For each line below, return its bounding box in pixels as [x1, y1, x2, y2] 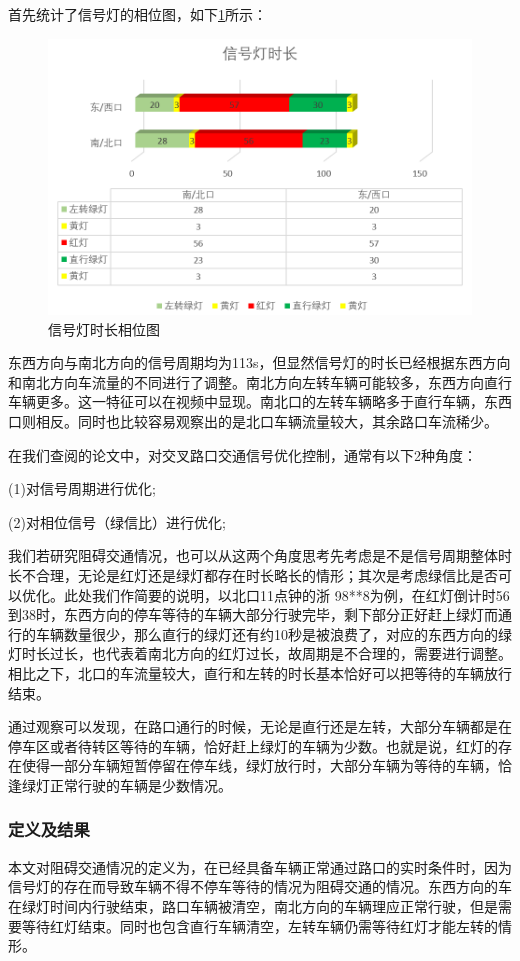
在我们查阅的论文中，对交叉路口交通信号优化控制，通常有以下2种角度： [8, 444, 477, 465]
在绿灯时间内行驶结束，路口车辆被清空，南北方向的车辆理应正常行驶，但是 [8, 895, 498, 916]
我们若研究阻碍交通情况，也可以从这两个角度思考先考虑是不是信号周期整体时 [8, 545, 512, 566]
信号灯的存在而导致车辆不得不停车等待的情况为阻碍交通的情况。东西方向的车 [8, 876, 512, 897]
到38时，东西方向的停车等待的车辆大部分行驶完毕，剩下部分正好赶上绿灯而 [8, 604, 498, 625]
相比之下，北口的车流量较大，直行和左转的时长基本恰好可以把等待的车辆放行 [8, 662, 512, 683]
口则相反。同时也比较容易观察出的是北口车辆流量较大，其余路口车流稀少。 [8, 411, 498, 431]
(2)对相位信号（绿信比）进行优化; [8, 511, 226, 532]
